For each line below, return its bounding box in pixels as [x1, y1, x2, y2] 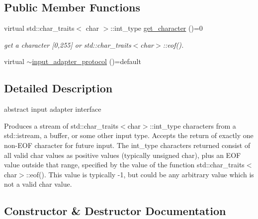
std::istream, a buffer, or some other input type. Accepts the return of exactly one [4, 130, 254, 141]
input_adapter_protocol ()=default [32, 56, 141, 67]
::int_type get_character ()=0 [110, 23, 203, 33]
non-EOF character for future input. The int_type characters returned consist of [4, 140, 251, 150]
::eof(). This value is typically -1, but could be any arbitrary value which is [26, 169, 254, 179]
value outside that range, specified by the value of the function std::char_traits [4, 159, 245, 170]
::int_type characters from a [150, 120, 236, 131]
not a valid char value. [4, 179, 72, 189]
